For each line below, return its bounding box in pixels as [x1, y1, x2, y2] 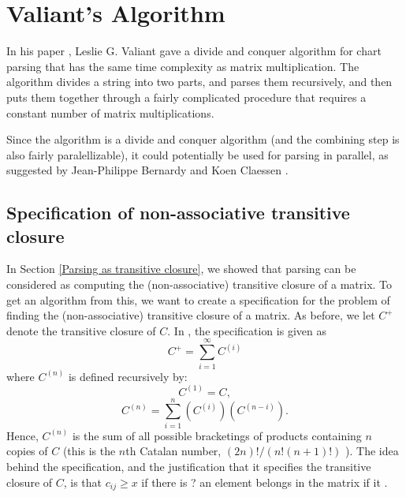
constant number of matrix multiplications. [6, 104, 214, 121]
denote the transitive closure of [6, 322, 156, 338]
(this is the [62, 443, 116, 459]
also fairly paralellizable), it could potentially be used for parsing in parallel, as [6, 146, 389, 163]
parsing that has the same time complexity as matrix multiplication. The [6, 58, 359, 74]
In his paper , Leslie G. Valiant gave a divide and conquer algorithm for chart [6, 43, 382, 59]
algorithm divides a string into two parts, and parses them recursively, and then [6, 73, 393, 90]
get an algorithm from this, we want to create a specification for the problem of [6, 291, 390, 308]
